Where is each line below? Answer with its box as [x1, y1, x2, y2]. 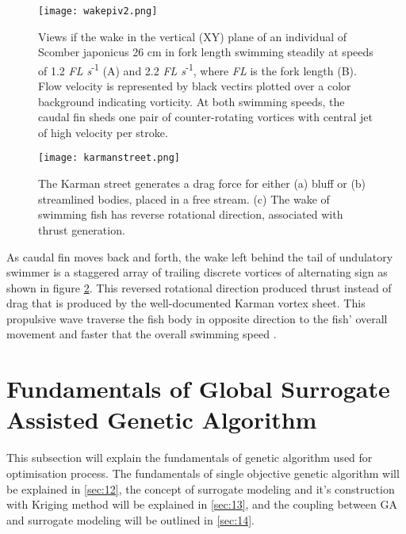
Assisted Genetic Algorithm [6, 403, 317, 436]
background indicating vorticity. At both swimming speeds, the [38, 93, 345, 109]
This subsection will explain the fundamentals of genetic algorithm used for [6, 449, 373, 466]
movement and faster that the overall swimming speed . [6, 326, 277, 342]
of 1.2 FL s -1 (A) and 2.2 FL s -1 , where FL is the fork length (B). [38, 59, 357, 78]
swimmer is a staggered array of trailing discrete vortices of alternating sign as [6, 264, 388, 280]
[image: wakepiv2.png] [38, 6, 158, 17]
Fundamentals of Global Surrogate [6, 372, 390, 405]
